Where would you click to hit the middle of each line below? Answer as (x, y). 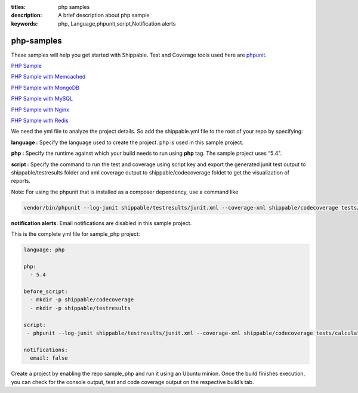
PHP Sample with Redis (40, 121)
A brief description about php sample (104, 15)
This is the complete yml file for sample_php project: (75, 234)
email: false (49, 358)
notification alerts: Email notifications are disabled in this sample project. (101, 223)
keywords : (24, 23)
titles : (18, 7)
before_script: (46, 291)
